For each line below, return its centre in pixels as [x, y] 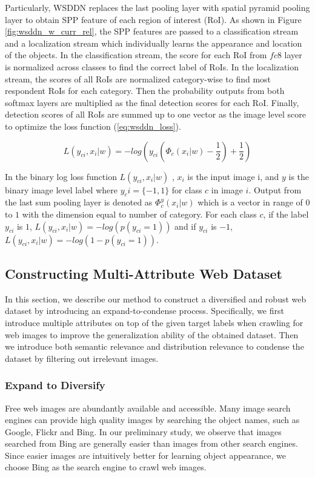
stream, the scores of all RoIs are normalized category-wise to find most [138, 78]
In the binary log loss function [61, 176]
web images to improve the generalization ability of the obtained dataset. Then [152, 334]
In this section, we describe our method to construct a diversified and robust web [156, 299]
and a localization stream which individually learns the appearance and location [154, 43]
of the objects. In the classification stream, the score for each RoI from [136, 55]
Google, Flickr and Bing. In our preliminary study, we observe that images [143, 431]
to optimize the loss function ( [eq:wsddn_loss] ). [93, 126]
